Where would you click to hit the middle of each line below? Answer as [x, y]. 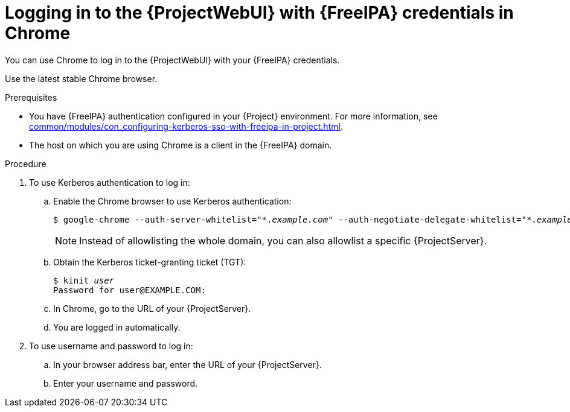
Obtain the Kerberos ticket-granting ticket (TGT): [150, 262]
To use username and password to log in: [111, 346]
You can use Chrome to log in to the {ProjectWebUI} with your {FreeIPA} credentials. [172, 60]
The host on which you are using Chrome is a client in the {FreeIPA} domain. [181, 145]
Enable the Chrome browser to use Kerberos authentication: [172, 201]
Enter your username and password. [126, 383]
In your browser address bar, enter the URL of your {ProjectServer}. [187, 364]
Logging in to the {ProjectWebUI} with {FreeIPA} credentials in [259, 13]
